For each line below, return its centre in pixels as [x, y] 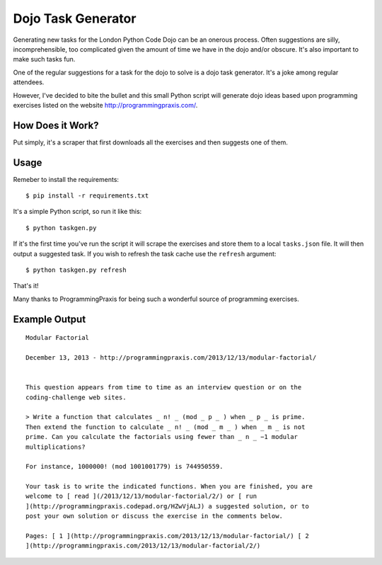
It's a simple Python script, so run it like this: [77, 212]
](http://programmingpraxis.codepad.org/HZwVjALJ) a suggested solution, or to [167, 506]
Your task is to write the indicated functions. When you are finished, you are [169, 486]
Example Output [50, 319]
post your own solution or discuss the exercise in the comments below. [154, 516]
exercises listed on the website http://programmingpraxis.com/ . [105, 105]
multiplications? [56, 447]
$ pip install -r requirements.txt [87, 196]
